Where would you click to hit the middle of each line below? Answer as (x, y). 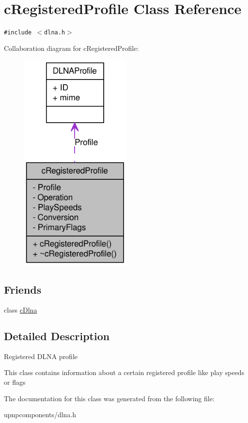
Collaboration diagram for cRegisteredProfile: (71, 48)
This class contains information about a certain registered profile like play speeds (124, 372)
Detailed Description (57, 336)
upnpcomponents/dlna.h (40, 415)
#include (18, 33)
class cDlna (21, 310)
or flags (15, 382)
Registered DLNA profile (41, 356)
